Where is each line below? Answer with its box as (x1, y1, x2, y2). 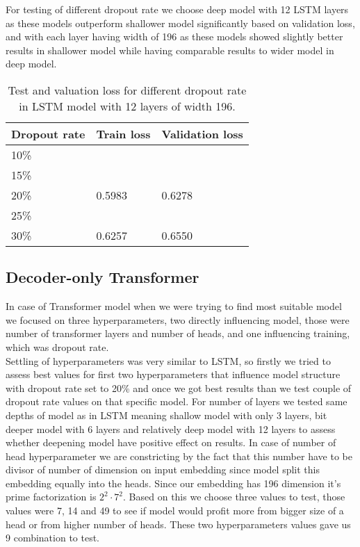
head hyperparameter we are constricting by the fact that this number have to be (6, 448, 352, 463)
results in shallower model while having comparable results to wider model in (6, 42, 334, 57)
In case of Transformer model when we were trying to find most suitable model (6, 299, 342, 313)
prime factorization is (6, 489, 97, 504)
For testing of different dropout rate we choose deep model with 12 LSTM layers (6, 2, 349, 16)
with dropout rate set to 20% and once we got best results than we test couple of (6, 380, 352, 395)
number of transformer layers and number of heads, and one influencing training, (6, 326, 350, 341)
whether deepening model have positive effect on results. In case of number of (6, 435, 336, 450)
